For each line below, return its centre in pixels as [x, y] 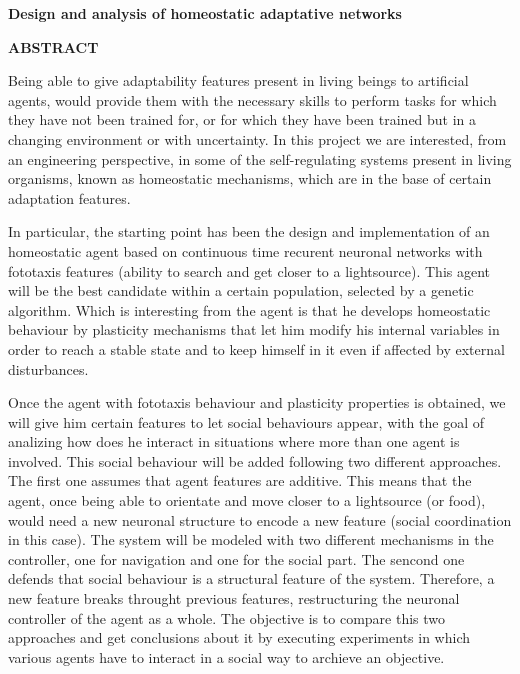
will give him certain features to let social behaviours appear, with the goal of [246, 421]
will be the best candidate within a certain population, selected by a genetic [241, 290]
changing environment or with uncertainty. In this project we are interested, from [257, 138]
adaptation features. [69, 197]
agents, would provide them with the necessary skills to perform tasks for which [252, 99]
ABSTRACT [53, 46]
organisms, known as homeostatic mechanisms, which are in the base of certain [250, 178]
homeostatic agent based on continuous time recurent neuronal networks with [245, 250]
